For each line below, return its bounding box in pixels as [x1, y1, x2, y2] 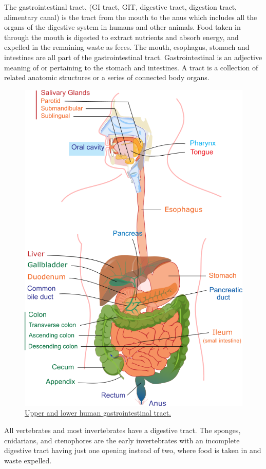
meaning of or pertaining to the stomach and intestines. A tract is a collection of [4, 62, 258, 72]
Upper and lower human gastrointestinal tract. [25, 407, 171, 418]
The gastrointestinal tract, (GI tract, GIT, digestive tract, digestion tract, [4, 2, 237, 12]
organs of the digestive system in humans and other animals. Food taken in [4, 22, 241, 32]
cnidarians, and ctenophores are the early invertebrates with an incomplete [4, 435, 240, 445]
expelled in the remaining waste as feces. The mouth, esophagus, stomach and [4, 42, 250, 52]
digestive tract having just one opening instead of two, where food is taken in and [4, 445, 261, 456]
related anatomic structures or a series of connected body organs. [4, 72, 210, 83]
